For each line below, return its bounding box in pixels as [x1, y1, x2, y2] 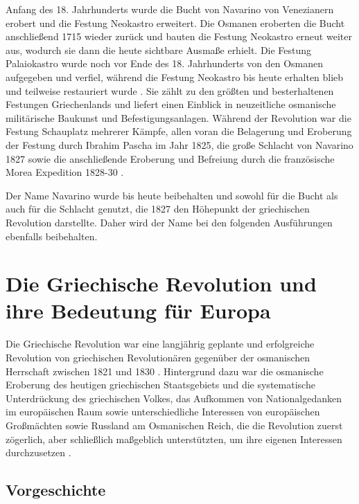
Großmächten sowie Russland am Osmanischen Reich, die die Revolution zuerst [6, 417, 343, 432]
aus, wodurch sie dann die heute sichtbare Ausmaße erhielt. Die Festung [6, 42, 312, 57]
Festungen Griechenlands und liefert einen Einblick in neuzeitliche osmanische [6, 97, 336, 111]
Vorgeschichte [6, 479, 106, 501]
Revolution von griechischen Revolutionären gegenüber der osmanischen [6, 350, 310, 364]
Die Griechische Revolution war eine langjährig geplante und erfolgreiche [6, 336, 315, 351]
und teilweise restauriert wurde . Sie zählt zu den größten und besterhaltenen [6, 83, 334, 98]
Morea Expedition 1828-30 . [6, 165, 124, 179]
